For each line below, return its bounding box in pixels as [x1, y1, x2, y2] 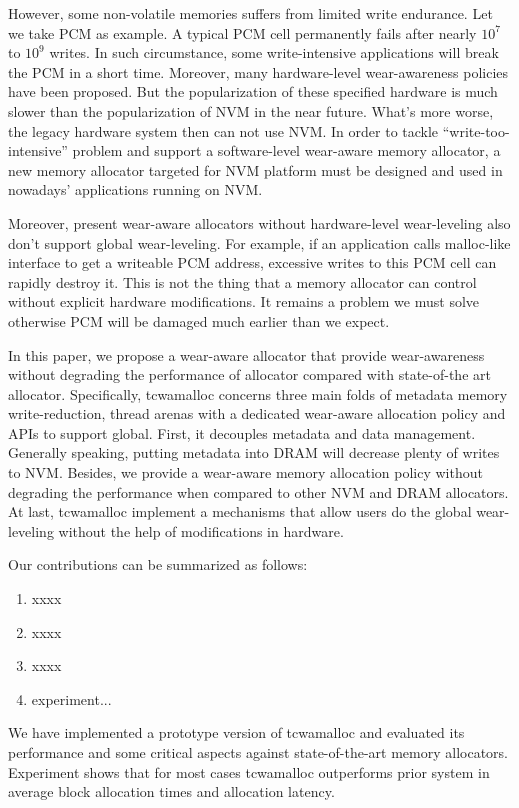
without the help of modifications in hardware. [58, 520, 344, 541]
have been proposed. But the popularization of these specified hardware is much [8, 81, 498, 102]
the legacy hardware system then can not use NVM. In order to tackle [8, 120, 439, 141]
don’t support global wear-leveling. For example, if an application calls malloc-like [8, 232, 511, 253]
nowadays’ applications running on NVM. [8, 179, 263, 200]
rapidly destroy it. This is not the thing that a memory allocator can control [8, 271, 477, 292]
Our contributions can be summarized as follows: [8, 554, 308, 575]
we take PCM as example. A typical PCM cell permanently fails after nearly [8, 22, 477, 43]
